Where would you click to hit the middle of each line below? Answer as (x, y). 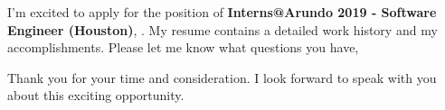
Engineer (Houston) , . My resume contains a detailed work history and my (222, 29)
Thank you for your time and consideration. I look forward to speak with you (222, 77)
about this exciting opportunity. (96, 95)
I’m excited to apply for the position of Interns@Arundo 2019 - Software (222, 12)
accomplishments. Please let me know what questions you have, (183, 47)
